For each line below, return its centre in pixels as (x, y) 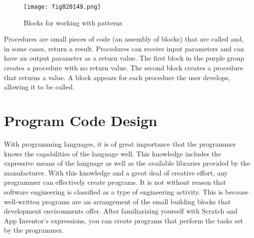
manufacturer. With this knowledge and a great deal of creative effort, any (116, 172)
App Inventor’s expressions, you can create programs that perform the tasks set (124, 220)
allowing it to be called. (39, 87)
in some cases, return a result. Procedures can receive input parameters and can (124, 48)
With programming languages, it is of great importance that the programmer (120, 143)
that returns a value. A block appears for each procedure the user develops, (117, 77)
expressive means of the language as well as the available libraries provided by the (127, 163)
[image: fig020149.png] (62, 7)
